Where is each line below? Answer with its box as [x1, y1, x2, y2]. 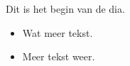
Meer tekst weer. [22, 49, 95, 64]
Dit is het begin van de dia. [6, 1, 125, 16]
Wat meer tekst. [22, 25, 93, 40]
